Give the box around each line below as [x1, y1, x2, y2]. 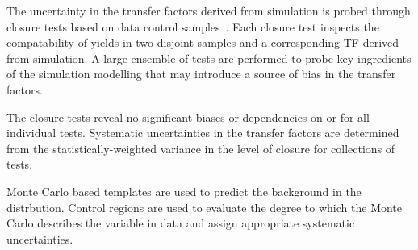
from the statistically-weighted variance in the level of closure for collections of [6, 140, 395, 156]
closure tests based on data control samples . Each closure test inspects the [6, 18, 379, 35]
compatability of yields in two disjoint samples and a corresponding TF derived [6, 34, 399, 51]
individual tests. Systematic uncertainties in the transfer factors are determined [6, 124, 399, 141]
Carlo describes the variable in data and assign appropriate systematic [6, 215, 355, 231]
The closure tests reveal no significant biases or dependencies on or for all [6, 108, 370, 125]
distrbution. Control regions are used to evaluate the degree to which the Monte [6, 198, 403, 215]
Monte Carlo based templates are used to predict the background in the [6, 182, 362, 199]
